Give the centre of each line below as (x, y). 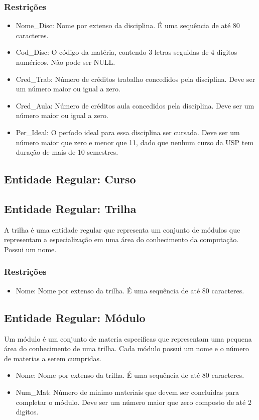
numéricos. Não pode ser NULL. (66, 62)
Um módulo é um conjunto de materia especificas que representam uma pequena (128, 338)
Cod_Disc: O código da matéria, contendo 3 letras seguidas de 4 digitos (126, 52)
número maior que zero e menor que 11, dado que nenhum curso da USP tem (135, 142)
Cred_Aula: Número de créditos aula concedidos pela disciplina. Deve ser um (135, 105)
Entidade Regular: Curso (70, 179)
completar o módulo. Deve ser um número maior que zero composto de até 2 (134, 402)
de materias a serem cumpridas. (53, 358)
